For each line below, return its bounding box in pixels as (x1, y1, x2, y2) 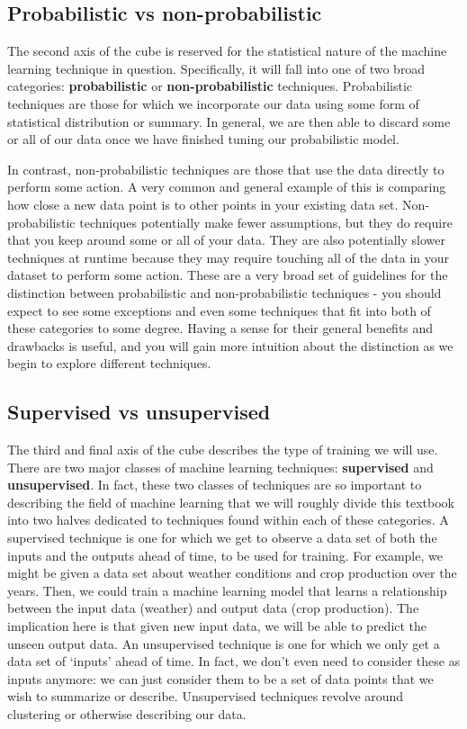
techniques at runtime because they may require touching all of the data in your (7, 247, 450, 266)
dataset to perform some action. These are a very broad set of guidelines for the (7, 265, 448, 284)
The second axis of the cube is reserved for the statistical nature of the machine (7, 41, 447, 60)
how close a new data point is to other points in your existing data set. (7, 194, 399, 213)
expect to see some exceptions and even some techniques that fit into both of (7, 301, 431, 319)
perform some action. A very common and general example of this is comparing (7, 177, 446, 196)
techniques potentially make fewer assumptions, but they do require (79, 212, 453, 231)
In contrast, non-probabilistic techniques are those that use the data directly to (7, 159, 445, 178)
